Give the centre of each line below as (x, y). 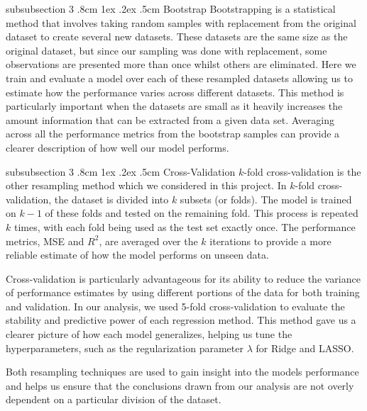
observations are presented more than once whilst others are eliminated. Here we (181, 64)
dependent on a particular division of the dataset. (114, 399)
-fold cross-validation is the (302, 171)
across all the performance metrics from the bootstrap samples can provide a (173, 134)
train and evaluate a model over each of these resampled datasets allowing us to (179, 78)
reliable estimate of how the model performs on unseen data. (137, 255)
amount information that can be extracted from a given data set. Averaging (170, 119)
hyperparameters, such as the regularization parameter (125, 348)
